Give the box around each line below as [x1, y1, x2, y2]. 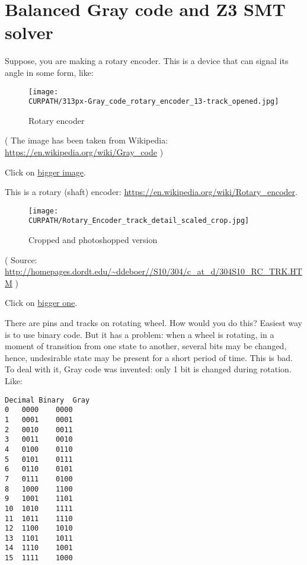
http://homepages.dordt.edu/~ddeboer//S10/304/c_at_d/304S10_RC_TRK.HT [5, 265, 302, 277]
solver [5, 20, 53, 44]
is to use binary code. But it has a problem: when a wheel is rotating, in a [5, 328, 274, 340]
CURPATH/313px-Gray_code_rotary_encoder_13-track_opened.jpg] [28, 97, 279, 106]
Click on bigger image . [5, 165, 86, 178]
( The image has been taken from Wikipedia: [5, 134, 168, 146]
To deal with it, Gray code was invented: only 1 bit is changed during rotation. [5, 363, 292, 375]
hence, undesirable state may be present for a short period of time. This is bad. [5, 351, 293, 363]
